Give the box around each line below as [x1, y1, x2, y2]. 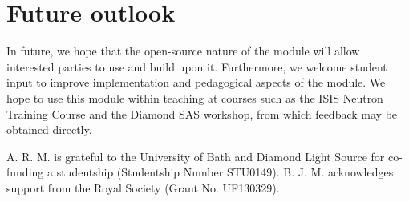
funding [6, 164, 44, 180]
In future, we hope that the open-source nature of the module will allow [6, 42, 360, 59]
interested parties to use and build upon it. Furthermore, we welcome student [6, 58, 387, 75]
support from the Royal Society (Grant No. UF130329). [6, 179, 280, 196]
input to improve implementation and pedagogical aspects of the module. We [6, 74, 386, 91]
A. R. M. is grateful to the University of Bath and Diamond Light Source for [6, 147, 385, 164]
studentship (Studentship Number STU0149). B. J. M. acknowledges [56, 164, 394, 180]
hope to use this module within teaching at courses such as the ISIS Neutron [6, 89, 383, 106]
